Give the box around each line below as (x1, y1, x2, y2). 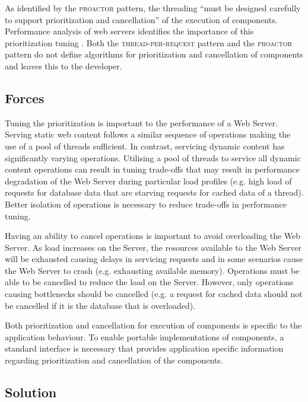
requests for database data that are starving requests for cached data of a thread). (5, 186, 304, 199)
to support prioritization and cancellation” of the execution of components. (5, 13, 278, 25)
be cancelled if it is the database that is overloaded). (5, 299, 196, 311)
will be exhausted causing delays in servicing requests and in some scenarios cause (5, 253, 303, 265)
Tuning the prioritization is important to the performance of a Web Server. (5, 116, 278, 129)
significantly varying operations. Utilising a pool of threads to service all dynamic (5, 151, 301, 164)
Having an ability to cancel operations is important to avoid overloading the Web (5, 229, 301, 242)
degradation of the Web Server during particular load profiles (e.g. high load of (5, 174, 292, 187)
